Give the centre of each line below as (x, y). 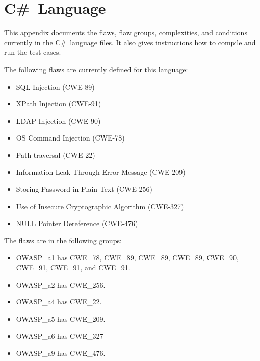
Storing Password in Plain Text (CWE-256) (84, 189)
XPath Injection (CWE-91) (59, 104)
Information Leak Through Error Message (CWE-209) (101, 172)
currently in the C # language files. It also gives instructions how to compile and (130, 42)
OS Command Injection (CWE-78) (70, 138)
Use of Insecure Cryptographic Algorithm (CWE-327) (100, 206)
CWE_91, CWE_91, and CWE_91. (73, 268)
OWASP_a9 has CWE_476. (61, 353)
